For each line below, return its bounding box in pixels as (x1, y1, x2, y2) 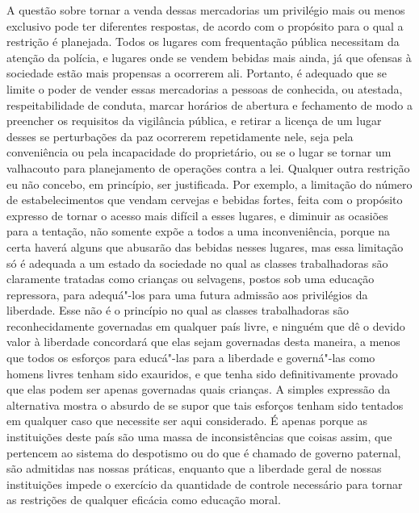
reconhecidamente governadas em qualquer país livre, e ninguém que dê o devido (6, 317, 405, 334)
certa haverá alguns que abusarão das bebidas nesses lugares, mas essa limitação (6, 238, 404, 255)
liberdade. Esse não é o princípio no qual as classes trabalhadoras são (6, 302, 350, 319)
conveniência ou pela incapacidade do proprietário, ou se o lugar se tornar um (6, 144, 392, 161)
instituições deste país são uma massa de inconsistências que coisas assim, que (6, 428, 392, 445)
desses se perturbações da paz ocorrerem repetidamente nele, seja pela (6, 127, 354, 144)
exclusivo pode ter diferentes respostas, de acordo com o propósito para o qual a (6, 17, 404, 34)
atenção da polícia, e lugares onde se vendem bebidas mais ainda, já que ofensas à (6, 48, 412, 65)
